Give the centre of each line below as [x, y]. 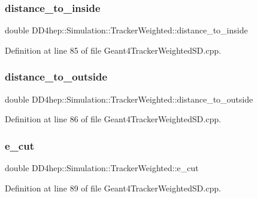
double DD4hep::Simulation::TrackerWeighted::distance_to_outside [129, 99]
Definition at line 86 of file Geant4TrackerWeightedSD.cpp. [113, 119]
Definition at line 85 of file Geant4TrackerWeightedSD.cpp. [113, 50]
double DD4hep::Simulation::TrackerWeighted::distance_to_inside [126, 30]
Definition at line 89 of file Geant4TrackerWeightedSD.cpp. [113, 188]
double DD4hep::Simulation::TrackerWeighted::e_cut [102, 168]
